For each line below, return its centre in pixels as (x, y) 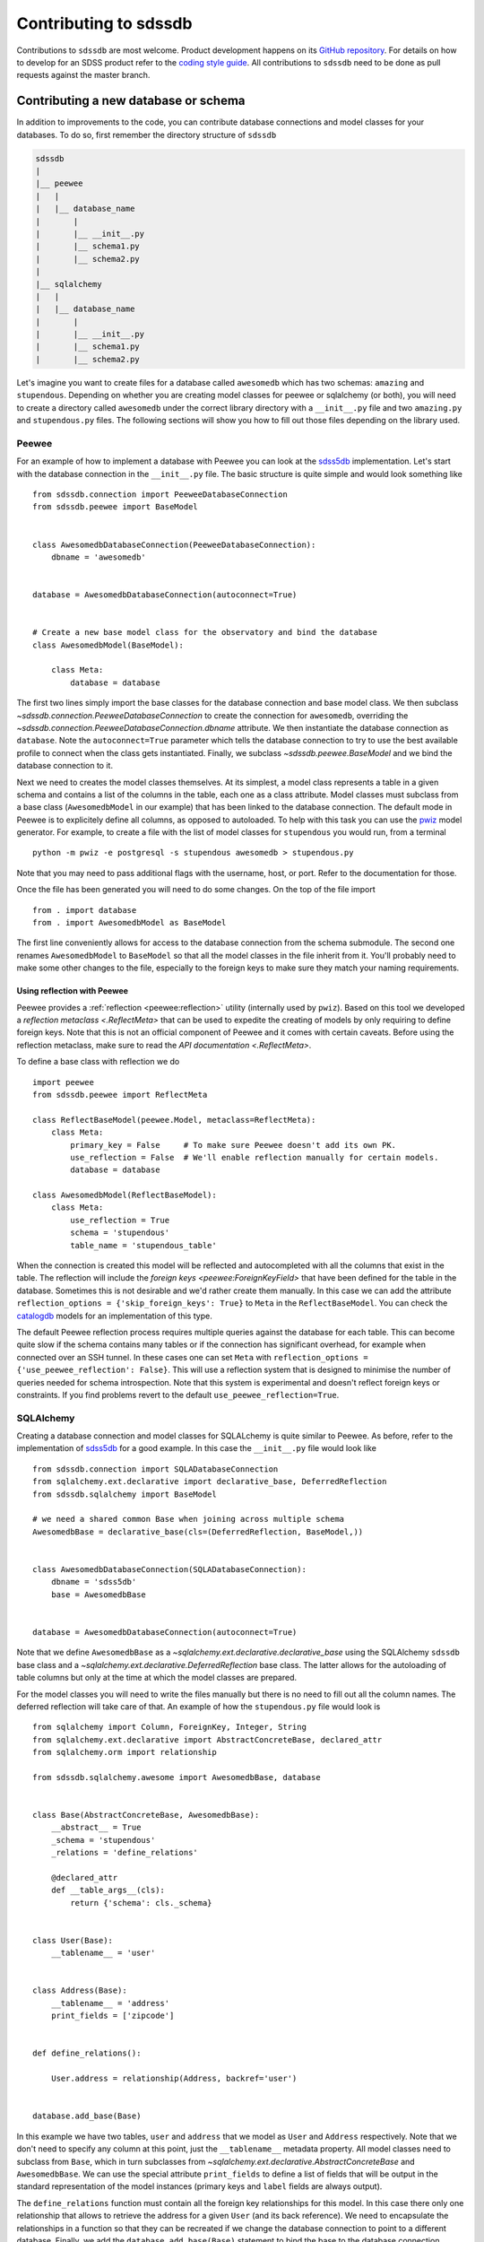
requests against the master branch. (83, 75)
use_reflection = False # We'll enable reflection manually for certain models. (255, 1157)
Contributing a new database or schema (131, 101)
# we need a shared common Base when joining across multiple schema (189, 1519)
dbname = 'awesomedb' (99, 557)
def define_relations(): (87, 2053)
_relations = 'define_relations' (125, 1853)
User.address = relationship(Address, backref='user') (174, 2079)
